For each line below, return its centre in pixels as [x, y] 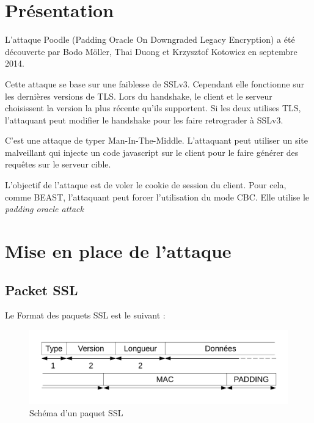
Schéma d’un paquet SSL [76, 412]
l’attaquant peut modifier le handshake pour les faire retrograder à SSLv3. [144, 120]
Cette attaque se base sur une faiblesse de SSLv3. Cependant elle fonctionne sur [155, 83]
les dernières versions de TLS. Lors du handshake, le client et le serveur [139, 96]
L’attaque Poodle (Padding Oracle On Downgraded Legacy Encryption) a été [150, 39]
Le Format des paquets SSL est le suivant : [85, 315]
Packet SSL [42, 289]
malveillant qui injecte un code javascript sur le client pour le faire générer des [152, 152]
